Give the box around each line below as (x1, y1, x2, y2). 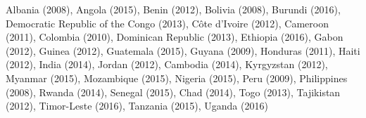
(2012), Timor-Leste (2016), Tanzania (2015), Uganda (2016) (6, 98, 268, 113)
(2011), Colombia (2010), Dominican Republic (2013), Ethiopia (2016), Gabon (6, 29, 343, 44)
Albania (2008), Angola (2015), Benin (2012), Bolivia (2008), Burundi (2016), (6, 2, 341, 16)
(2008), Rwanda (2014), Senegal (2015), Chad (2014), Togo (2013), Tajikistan (6, 84, 341, 99)
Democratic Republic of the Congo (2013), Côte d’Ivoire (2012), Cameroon (6, 15, 329, 30)
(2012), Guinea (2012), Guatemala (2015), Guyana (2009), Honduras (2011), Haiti (6, 43, 360, 58)
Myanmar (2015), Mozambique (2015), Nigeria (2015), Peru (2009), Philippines (6, 70, 348, 85)
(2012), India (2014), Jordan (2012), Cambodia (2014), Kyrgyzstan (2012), (6, 57, 328, 72)
